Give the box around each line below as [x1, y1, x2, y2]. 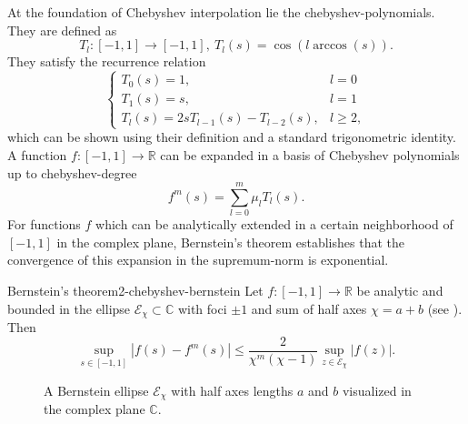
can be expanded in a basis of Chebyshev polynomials [160, 145, 460, 164]
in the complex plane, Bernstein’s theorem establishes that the [56, 232, 404, 251]
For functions [7, 215, 81, 234]
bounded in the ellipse [7, 298, 131, 318]
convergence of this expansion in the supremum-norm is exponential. [7, 250, 389, 269]
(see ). [427, 298, 463, 318]
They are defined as [7, 20, 117, 39]
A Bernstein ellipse [44, 380, 149, 399]
